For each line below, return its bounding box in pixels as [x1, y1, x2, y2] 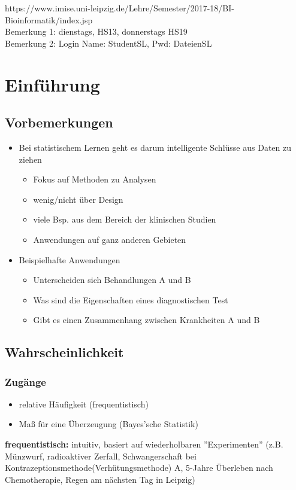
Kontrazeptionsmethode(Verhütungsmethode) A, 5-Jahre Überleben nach [5, 461, 273, 474]
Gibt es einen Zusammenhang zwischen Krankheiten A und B [33, 314, 260, 326]
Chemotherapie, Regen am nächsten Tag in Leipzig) [5, 473, 195, 485]
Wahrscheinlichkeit [5, 343, 124, 361]
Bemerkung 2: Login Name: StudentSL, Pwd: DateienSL [5, 36, 212, 49]
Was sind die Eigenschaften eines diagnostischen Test [33, 293, 228, 306]
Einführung [5, 72, 100, 96]
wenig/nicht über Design [33, 193, 123, 205]
